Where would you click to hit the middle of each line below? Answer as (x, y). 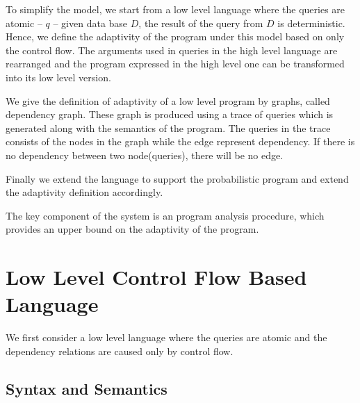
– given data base (90, 23)
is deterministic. (311, 23)
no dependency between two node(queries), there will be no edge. (145, 155)
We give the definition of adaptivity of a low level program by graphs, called (168, 100)
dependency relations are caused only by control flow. (120, 351)
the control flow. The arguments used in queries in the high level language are (172, 50)
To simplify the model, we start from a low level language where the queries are (175, 9)
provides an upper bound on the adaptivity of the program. (132, 229)
